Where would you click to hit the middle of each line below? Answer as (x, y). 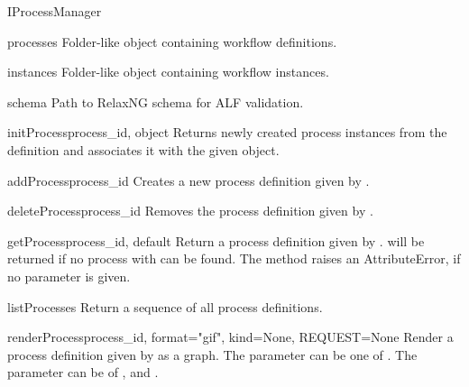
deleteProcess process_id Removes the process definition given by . (190, 211)
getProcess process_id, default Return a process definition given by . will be (216, 240)
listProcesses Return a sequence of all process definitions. (165, 306)
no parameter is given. (69, 276)
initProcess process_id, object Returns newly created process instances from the (227, 132)
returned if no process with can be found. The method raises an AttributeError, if (234, 258)
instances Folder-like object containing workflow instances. (168, 72)
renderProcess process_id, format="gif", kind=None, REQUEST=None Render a (230, 337)
